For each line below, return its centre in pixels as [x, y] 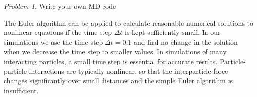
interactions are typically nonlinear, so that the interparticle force [128, 71]
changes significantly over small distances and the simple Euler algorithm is [119, 81]
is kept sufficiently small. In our [173, 32]
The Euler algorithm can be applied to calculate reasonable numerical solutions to [129, 22]
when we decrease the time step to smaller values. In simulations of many [115, 51]
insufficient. [21, 90]
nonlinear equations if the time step [58, 32]
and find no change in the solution [186, 42]
